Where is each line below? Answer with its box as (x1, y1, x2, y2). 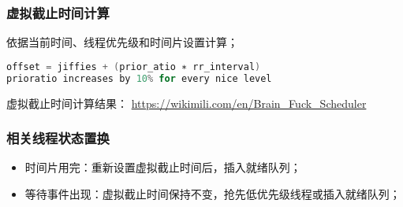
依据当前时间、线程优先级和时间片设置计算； (6, 34, 238, 50)
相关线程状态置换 (6, 128, 110, 148)
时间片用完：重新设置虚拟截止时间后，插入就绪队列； (24, 159, 301, 176)
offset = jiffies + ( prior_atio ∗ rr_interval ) (6, 61, 261, 72)
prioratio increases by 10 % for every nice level (6, 72, 272, 84)
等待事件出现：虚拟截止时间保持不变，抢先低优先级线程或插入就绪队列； (24, 185, 401, 201)
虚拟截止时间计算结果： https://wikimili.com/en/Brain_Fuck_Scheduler (6, 94, 367, 111)
